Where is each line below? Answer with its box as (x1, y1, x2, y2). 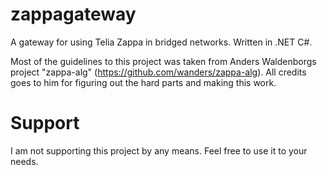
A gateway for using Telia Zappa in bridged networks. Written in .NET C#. (10, 36, 313, 48)
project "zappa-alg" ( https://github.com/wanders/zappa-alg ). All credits (10, 66, 307, 78)
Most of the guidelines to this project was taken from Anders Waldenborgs (10, 55, 317, 67)
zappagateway (10, 3, 137, 26)
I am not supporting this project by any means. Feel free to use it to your (10, 144, 308, 157)
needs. (10, 155, 39, 167)
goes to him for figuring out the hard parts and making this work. (10, 76, 277, 88)
